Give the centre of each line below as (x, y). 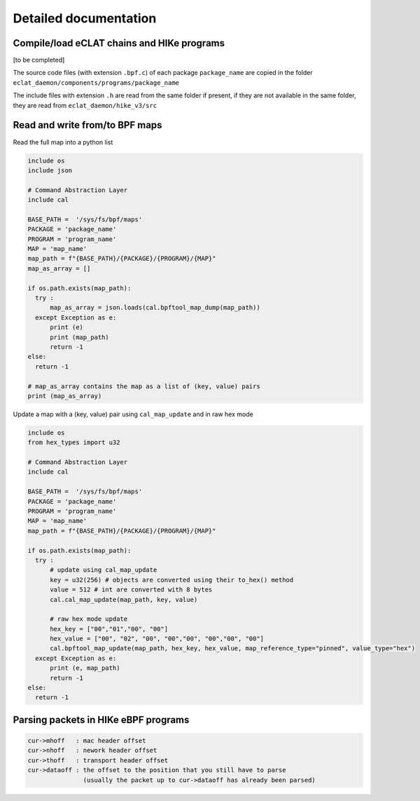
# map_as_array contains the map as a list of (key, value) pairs (144, 386)
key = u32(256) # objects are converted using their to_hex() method (172, 580)
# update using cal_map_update (104, 570)
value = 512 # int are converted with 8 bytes (131, 590)
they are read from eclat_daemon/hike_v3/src (85, 105)
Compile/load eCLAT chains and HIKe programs (119, 43)
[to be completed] (39, 60)
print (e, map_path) (85, 668)
